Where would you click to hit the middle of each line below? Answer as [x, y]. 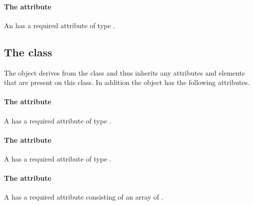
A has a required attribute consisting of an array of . [84, 197]
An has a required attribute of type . [60, 25]
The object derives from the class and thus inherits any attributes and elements [125, 72]
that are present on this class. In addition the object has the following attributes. [127, 82]
